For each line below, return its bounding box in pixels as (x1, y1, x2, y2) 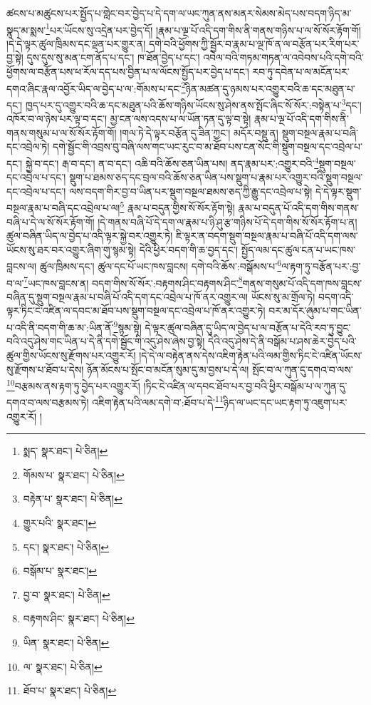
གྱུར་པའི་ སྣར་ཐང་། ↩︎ (23, 515, 97, 530)
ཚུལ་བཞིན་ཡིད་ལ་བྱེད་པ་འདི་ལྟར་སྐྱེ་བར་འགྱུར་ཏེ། (6, 228, 173, 243)
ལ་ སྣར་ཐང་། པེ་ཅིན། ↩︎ (23, 659, 103, 674)
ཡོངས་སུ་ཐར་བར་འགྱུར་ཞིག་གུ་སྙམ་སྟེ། (6, 242, 137, 257)
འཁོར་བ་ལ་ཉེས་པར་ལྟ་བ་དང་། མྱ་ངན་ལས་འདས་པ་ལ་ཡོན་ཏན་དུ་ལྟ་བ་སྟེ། (6, 111, 251, 126)
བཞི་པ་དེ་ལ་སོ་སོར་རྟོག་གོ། (6, 214, 95, 229)
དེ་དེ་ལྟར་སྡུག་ (315, 183, 362, 198)
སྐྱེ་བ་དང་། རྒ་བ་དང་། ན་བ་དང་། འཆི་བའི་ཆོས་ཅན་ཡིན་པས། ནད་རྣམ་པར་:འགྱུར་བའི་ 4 (25, 153, 319, 170)
